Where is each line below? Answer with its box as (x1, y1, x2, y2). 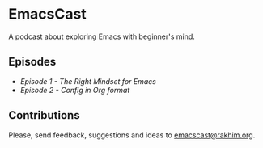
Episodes (8, 55, 57, 69)
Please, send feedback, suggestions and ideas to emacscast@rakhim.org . (8, 130, 256, 140)
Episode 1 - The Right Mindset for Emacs (19, 76, 156, 86)
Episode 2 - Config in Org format (19, 85, 130, 95)
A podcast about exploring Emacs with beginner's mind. (8, 32, 196, 41)
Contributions (8, 108, 80, 122)
